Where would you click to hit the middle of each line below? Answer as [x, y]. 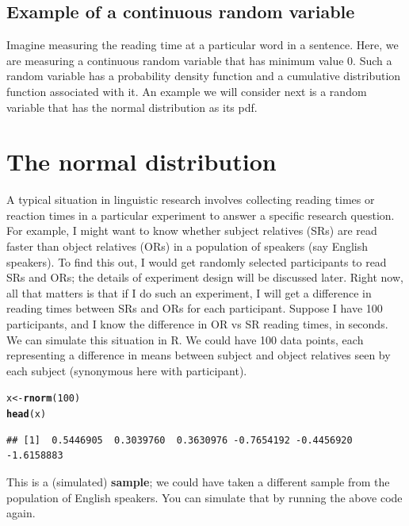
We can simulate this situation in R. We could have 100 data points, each [185, 339]
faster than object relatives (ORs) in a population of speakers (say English [187, 246]
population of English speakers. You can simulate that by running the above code [204, 497]
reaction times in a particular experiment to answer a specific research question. [201, 215]
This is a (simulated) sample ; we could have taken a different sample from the [198, 481]
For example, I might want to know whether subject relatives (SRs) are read [192, 230]
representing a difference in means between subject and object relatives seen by [199, 355]
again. [21, 513]
